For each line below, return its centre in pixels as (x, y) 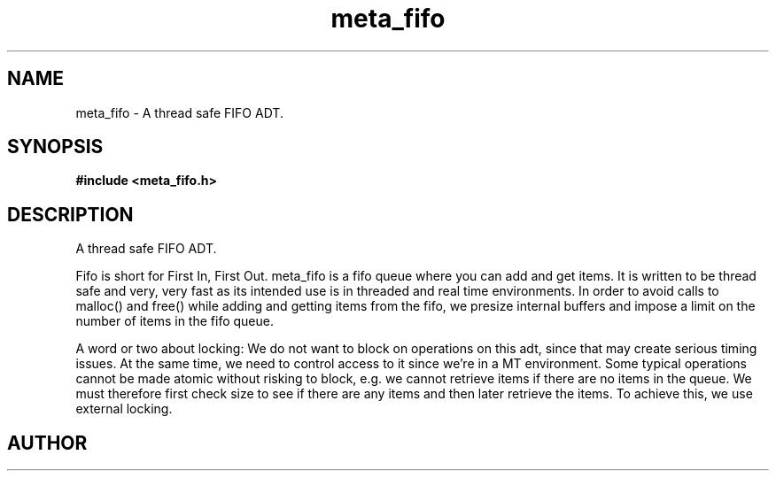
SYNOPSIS (55, 147)
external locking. (124, 409)
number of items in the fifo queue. (175, 321)
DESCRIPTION (70, 214)
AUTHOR (47, 443)
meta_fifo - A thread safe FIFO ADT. (179, 112)
